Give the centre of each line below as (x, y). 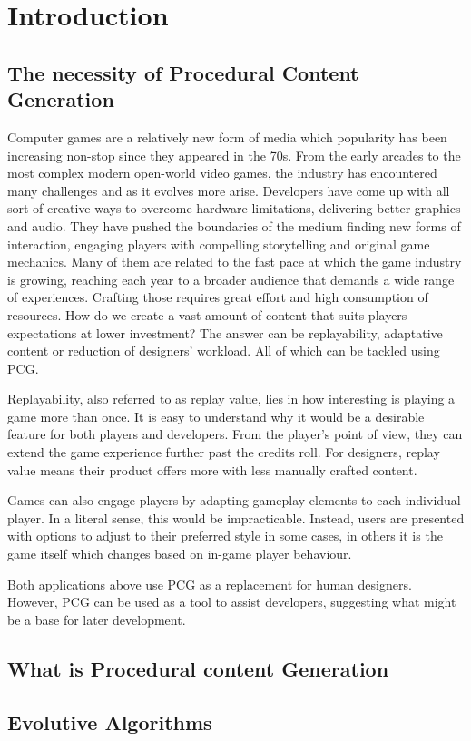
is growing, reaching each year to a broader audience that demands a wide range (231, 279)
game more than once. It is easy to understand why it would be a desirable (216, 416)
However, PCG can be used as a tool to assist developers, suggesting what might (232, 602)
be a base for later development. (97, 619)
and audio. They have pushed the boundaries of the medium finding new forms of (234, 225)
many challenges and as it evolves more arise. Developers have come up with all (229, 190)
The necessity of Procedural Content (183, 72)
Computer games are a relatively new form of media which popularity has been (227, 136)
